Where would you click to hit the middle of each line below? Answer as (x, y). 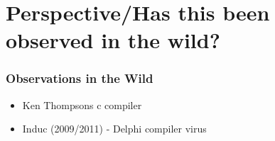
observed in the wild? (113, 40)
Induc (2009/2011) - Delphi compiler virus (114, 129)
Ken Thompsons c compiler (82, 105)
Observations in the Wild (80, 78)
